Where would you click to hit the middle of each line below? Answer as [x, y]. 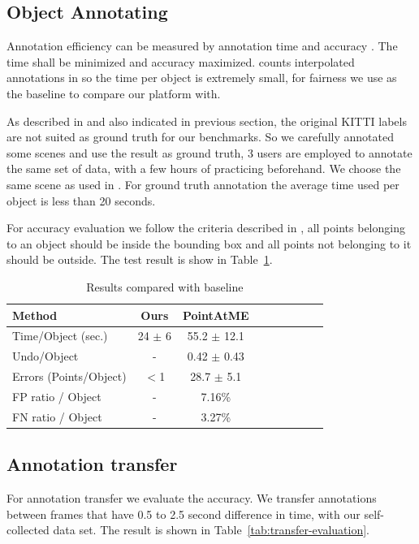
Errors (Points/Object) [69, 376]
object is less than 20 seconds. [81, 200]
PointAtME [216, 315]
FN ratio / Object [57, 416]
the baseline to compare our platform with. [114, 93]
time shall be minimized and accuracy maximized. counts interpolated [181, 61]
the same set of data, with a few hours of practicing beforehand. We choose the [204, 168]
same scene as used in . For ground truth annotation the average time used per [203, 184]
